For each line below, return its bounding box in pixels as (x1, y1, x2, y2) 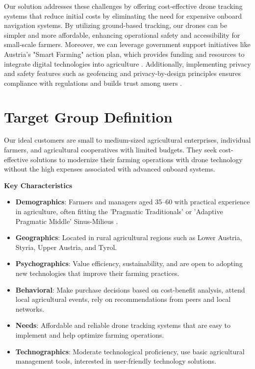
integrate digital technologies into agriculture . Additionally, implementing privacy (4, 58, 251, 69)
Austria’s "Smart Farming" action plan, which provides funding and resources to (4, 49, 245, 59)
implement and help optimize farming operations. (15, 329, 164, 340)
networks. (15, 303, 44, 314)
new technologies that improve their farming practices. (15, 268, 179, 278)
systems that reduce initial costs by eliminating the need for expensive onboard (4, 10, 242, 21)
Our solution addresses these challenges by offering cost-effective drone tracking (4, 1, 243, 11)
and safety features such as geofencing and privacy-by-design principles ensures (4, 68, 241, 78)
